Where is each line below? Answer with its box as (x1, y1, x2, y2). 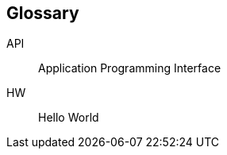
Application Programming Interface (38, 61, 221, 76)
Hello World (38, 110, 99, 125)
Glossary (6, 3, 79, 23)
